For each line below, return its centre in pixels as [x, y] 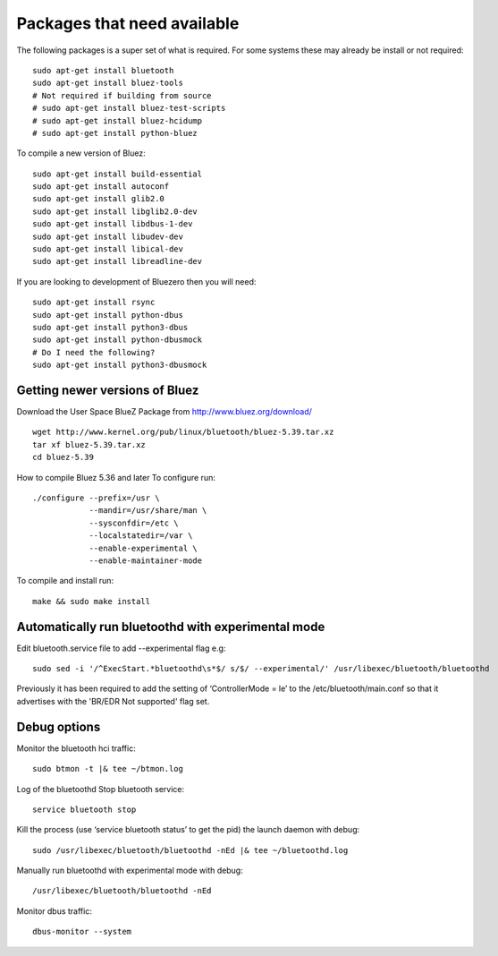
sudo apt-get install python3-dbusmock [120, 365]
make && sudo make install [92, 601]
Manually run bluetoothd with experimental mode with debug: [130, 871]
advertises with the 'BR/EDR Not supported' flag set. [113, 701]
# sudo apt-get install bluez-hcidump [118, 120]
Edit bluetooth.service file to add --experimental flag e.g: [121, 648]
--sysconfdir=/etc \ [134, 523]
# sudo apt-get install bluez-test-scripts [129, 108]
